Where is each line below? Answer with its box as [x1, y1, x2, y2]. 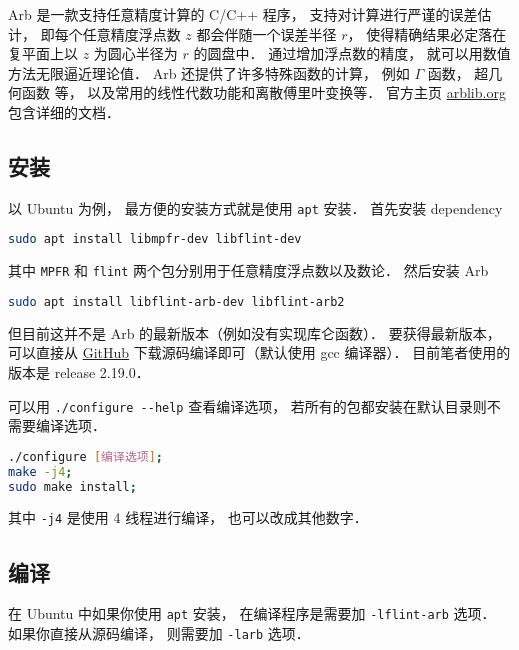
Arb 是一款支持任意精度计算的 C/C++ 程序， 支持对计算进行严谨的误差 [8, 4, 478, 24]
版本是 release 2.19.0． [8, 362, 150, 383]
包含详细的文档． [8, 101, 120, 122]
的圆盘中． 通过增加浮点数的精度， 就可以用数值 [193, 43, 511, 64]
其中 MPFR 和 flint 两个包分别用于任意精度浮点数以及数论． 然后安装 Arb [8, 260, 489, 281]
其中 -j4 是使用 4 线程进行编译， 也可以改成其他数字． [8, 507, 368, 528]
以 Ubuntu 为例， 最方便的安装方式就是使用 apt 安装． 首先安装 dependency [8, 197, 503, 218]
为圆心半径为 [93, 43, 178, 64]
